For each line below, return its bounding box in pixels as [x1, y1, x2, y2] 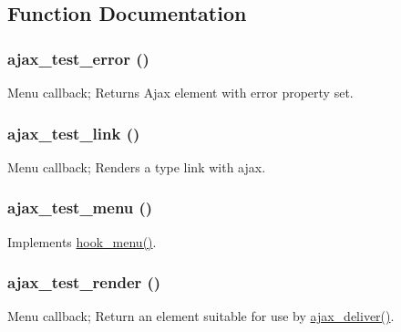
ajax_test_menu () [7, 196, 153, 219]
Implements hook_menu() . [7, 232, 157, 251]
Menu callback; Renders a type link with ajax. [7, 157, 266, 176]
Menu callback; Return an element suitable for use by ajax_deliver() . [7, 306, 395, 326]
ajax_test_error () [7, 47, 149, 69]
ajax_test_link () [7, 121, 140, 144]
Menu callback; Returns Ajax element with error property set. [7, 83, 354, 101]
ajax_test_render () [7, 271, 161, 294]
